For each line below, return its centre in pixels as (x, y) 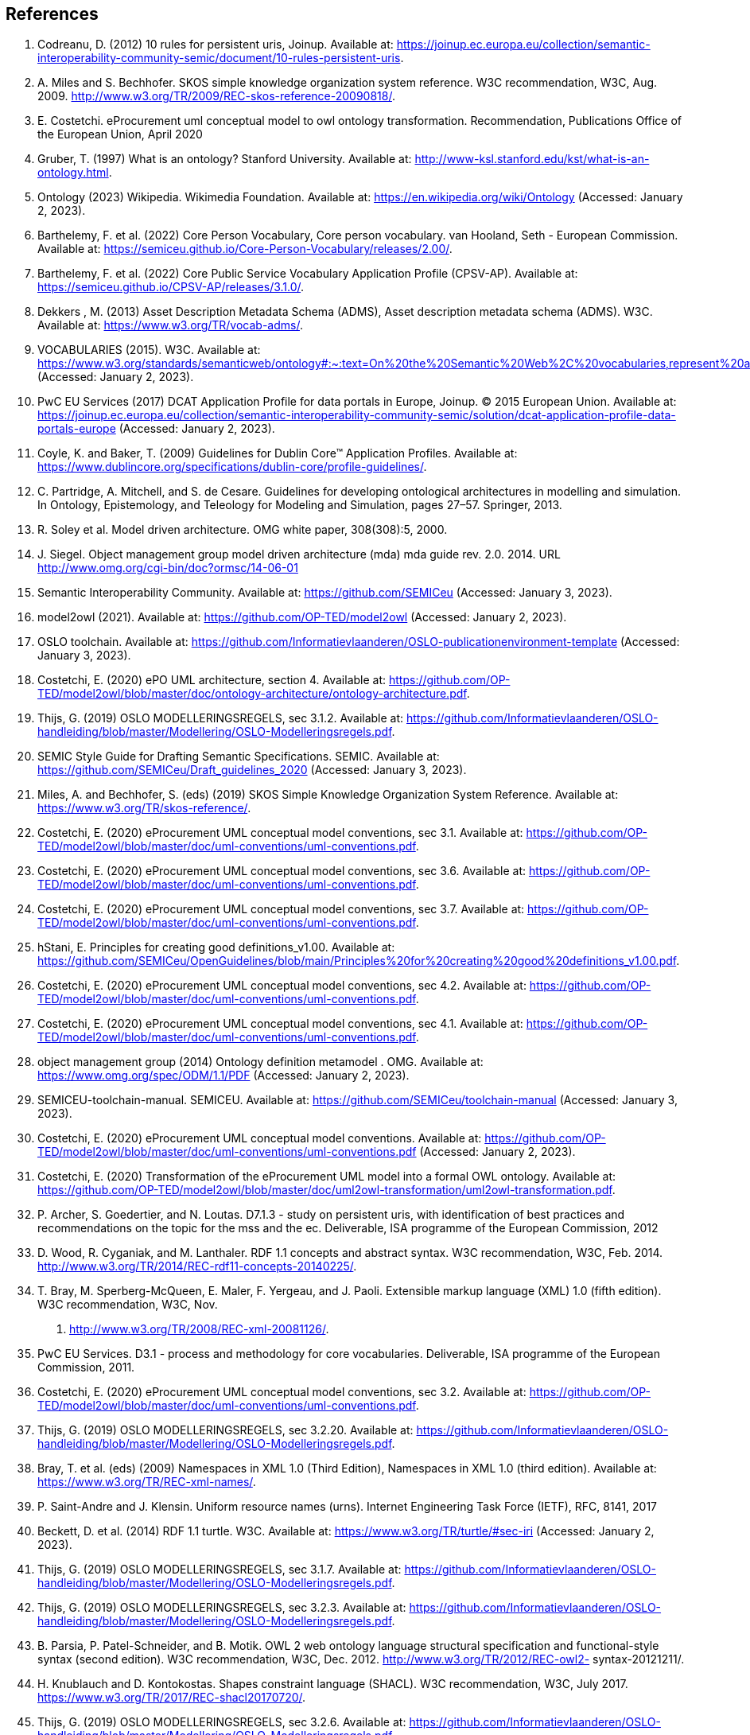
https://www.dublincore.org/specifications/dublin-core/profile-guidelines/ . (232, 467)
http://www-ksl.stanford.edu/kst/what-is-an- (532, 159)
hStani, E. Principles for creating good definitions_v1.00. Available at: (216, 947)
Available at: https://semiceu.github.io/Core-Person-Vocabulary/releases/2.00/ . (245, 249)
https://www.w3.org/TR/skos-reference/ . (144, 808)
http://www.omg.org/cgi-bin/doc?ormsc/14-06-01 (168, 568)
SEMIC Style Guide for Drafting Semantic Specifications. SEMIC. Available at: (239, 757)
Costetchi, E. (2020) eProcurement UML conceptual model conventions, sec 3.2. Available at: (282, 1392)
